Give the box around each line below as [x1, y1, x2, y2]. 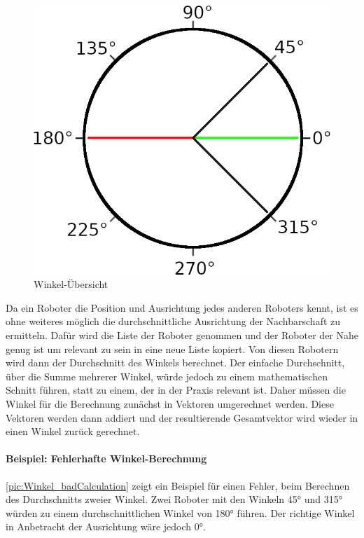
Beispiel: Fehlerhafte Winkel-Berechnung [6, 451, 207, 466]
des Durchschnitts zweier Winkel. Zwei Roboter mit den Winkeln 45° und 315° [6, 492, 342, 506]
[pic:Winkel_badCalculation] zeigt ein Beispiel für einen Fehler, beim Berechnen [6, 478, 350, 492]
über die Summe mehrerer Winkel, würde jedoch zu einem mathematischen [6, 368, 328, 383]
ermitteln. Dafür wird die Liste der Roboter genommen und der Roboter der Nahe [6, 327, 359, 342]
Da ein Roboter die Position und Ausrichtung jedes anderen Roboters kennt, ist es [6, 300, 358, 315]
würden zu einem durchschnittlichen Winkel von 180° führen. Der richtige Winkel [6, 505, 355, 520]
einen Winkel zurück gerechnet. [6, 424, 140, 439]
